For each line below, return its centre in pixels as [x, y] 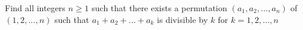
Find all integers [35, 8]
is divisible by [182, 19]
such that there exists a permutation [159, 8]
